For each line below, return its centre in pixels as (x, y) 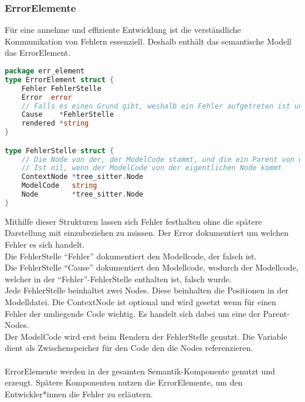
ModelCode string (59, 186)
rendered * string (55, 124)
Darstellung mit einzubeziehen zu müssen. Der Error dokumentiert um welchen (147, 233)
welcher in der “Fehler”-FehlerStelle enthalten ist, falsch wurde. (118, 278)
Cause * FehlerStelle (68, 115)
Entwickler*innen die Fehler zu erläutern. (79, 393)
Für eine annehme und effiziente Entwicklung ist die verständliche (123, 30)
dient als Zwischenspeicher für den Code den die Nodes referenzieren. (129, 348)
